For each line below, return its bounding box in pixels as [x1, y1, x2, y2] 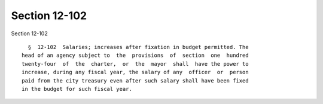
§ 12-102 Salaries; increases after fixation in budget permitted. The [28, 44, 249, 50]
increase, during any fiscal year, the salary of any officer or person [22, 69, 249, 76]
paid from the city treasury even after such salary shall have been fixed [22, 77, 249, 84]
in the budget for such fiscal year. [22, 85, 133, 92]
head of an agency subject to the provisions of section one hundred [22, 52, 249, 59]
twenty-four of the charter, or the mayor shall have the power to [22, 60, 249, 67]
